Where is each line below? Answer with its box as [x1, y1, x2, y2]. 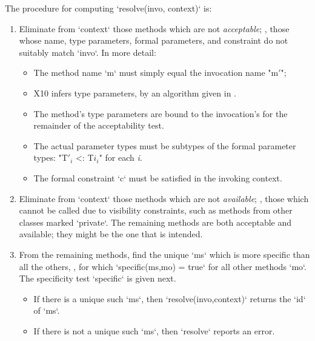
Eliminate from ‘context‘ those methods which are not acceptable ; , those [19, 22, 290, 35]
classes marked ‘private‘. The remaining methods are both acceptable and [19, 215, 292, 228]
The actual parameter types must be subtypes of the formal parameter [33, 139, 296, 152]
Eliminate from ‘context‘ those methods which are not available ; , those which [19, 192, 309, 204]
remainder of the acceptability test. [33, 119, 164, 132]
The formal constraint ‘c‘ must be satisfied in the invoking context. [33, 171, 282, 184]
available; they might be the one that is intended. [19, 228, 203, 240]
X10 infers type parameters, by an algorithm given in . [33, 86, 236, 99]
